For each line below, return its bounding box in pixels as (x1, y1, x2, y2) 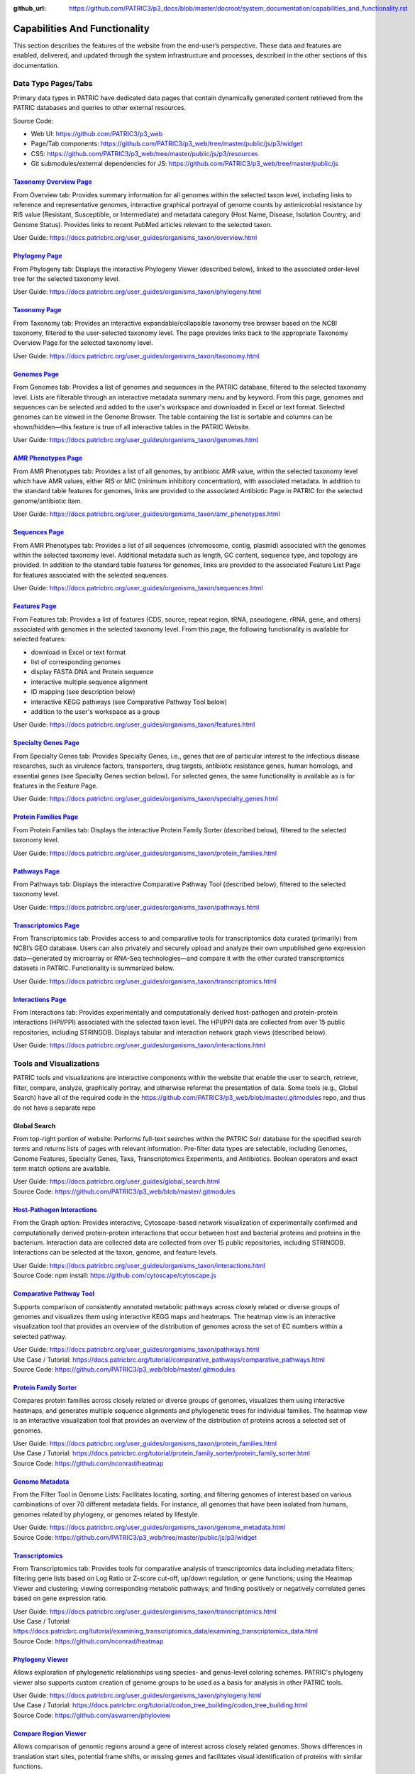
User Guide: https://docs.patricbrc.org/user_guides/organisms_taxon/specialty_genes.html (13, 795, 278, 803)
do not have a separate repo (13, 1103, 96, 1112)
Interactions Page (13, 995, 67, 1003)
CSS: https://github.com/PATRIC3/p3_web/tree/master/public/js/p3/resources (31, 149, 258, 158)
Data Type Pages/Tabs (13, 79, 93, 89)
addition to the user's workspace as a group (31, 707, 160, 716)
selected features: (13, 635, 67, 644)
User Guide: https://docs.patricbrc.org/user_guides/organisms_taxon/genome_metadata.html (13, 1523, 286, 1532)
